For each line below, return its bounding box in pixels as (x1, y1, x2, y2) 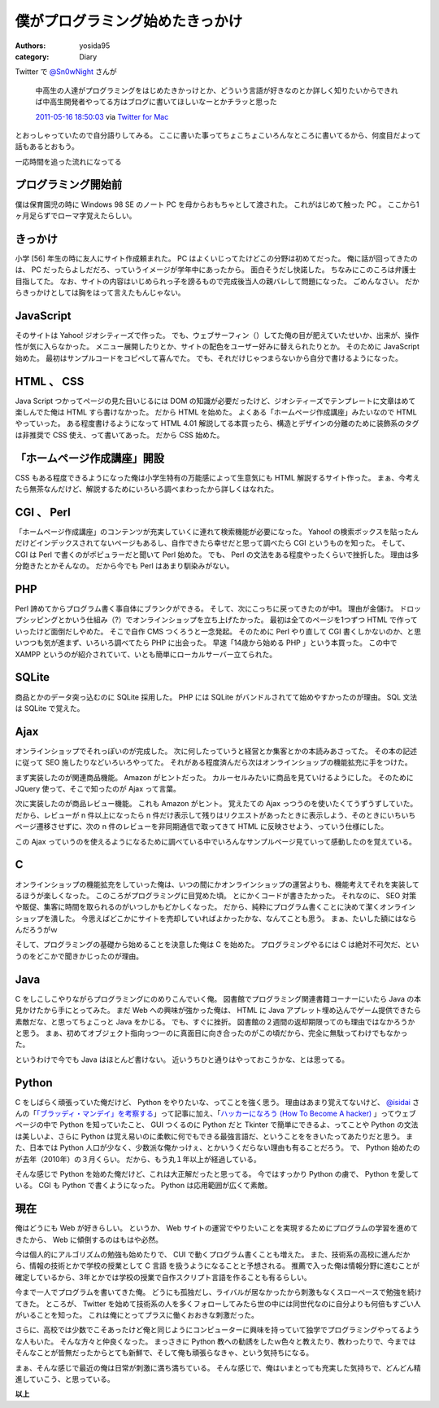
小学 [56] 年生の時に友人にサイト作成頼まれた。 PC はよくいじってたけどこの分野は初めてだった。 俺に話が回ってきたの (15, 253, 418, 263)
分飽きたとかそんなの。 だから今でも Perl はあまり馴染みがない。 (15, 561, 234, 571)
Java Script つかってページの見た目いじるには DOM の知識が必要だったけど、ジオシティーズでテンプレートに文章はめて (15, 396, 416, 406)
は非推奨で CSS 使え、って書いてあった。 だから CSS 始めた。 (15, 430, 224, 440)
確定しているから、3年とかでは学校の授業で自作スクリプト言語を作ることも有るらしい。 (15, 1272, 312, 1282)
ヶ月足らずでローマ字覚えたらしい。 (15, 210, 137, 220)
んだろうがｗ (15, 925, 59, 935)
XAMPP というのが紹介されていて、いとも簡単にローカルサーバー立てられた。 (15, 649, 276, 659)
